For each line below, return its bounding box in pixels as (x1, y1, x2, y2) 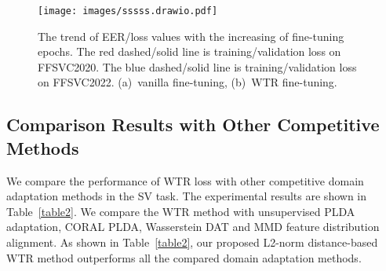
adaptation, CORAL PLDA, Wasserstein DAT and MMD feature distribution (6, 218, 380, 235)
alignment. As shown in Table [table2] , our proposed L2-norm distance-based (6, 234, 378, 250)
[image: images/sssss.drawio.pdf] (38, 5, 218, 16)
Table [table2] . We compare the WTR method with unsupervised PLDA (6, 203, 355, 219)
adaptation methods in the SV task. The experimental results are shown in (6, 188, 367, 204)
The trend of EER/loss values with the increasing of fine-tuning (38, 27, 344, 44)
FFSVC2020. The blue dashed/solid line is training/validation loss (38, 58, 357, 75)
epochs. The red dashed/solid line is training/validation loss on (38, 43, 341, 60)
